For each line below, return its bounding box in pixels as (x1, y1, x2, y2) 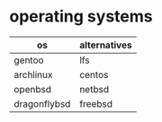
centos (79, 68, 109, 81)
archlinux (13, 68, 53, 81)
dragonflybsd (13, 97, 71, 109)
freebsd (79, 97, 113, 109)
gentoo (13, 54, 44, 66)
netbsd (79, 83, 110, 95)
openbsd (13, 83, 52, 95)
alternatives (79, 39, 132, 51)
